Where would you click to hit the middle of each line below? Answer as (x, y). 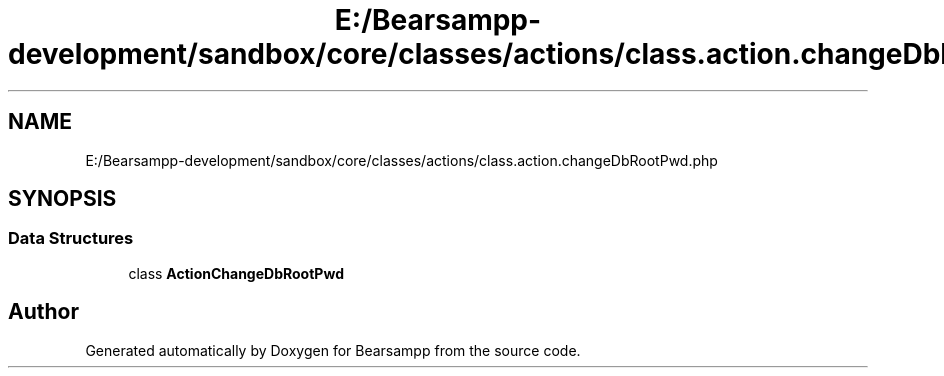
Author (43, 312)
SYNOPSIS (62, 199)
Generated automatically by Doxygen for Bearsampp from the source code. (333, 350)
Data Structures (71, 238)
